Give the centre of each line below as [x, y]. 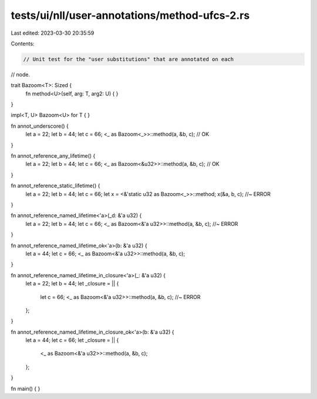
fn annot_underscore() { [40, 126]
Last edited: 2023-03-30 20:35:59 [53, 33]
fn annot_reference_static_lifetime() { [55, 186]
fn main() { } [26, 388]
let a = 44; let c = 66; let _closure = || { [72, 340]
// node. [21, 74]
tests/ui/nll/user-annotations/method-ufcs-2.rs [130, 15]
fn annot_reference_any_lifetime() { [53, 156]
